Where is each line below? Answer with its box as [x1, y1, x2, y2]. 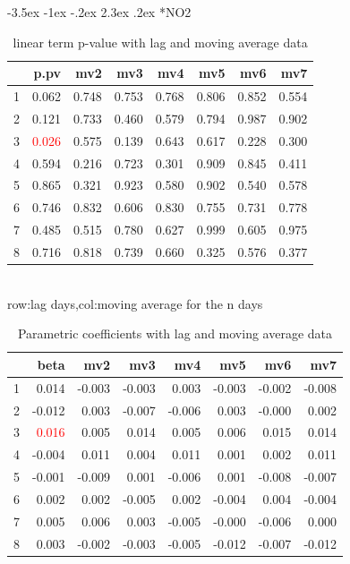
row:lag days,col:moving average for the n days [7, 294, 263, 312]
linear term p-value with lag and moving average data [13, 32, 308, 51]
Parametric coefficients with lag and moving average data [17, 324, 333, 343]
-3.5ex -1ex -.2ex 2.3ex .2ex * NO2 [7, 3, 192, 21]
